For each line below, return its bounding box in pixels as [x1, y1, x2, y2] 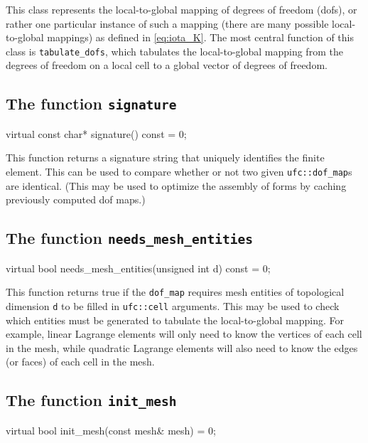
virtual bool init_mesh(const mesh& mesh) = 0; [6, 422, 216, 437]
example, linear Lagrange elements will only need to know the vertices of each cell [6, 326, 362, 341]
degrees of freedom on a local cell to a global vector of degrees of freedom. [6, 58, 328, 73]
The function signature [6, 92, 177, 114]
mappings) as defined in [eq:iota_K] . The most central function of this [47, 30, 354, 45]
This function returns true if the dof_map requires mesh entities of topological [6, 284, 345, 299]
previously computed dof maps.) [6, 192, 146, 207]
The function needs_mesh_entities [6, 227, 254, 249]
